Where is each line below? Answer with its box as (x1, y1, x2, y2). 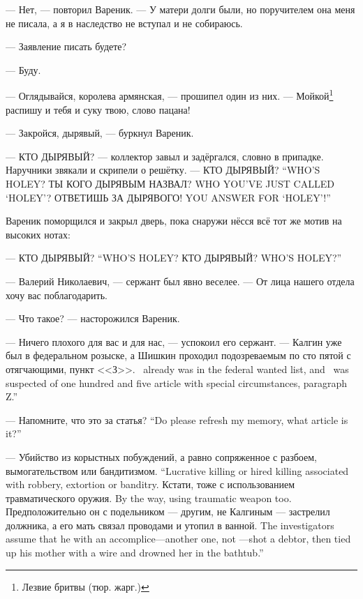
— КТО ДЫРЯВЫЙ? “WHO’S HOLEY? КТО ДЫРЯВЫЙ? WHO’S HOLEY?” (6, 250, 342, 265)
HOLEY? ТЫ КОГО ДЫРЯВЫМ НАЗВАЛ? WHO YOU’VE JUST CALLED (6, 176, 334, 190)
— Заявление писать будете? (6, 39, 127, 54)
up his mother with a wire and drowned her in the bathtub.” (6, 545, 264, 560)
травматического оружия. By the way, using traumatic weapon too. (6, 490, 292, 505)
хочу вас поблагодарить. (6, 287, 108, 302)
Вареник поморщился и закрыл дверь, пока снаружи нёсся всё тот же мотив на (6, 213, 342, 228)
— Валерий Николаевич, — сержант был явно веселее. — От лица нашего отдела (6, 273, 355, 288)
